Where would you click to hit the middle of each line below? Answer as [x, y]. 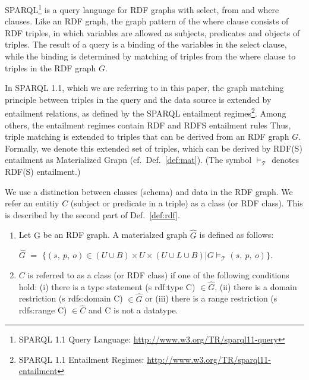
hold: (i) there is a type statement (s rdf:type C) [107, 286]
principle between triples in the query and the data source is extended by [138, 99]
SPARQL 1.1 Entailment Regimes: [81, 359]
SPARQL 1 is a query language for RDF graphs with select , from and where [142, 9]
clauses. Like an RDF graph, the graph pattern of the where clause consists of [147, 21]
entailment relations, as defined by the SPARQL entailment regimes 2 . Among [146, 112]
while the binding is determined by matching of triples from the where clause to [150, 56]
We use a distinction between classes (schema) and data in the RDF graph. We [149, 191]
